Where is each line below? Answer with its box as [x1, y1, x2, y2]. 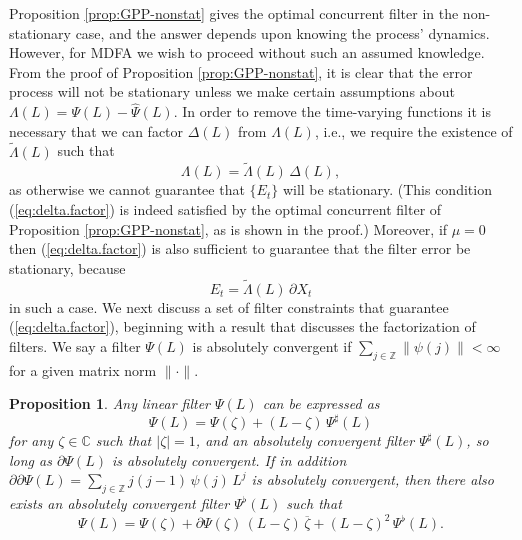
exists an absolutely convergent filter [9, 493, 230, 514]
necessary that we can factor [9, 120, 184, 141]
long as [9, 449, 52, 470]
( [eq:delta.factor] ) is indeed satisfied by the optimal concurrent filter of [9, 199, 442, 219]
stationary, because [9, 257, 126, 278]
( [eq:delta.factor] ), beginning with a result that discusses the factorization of [9, 316, 476, 337]
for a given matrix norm [9, 359, 157, 380]
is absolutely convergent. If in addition [111, 449, 347, 470]
